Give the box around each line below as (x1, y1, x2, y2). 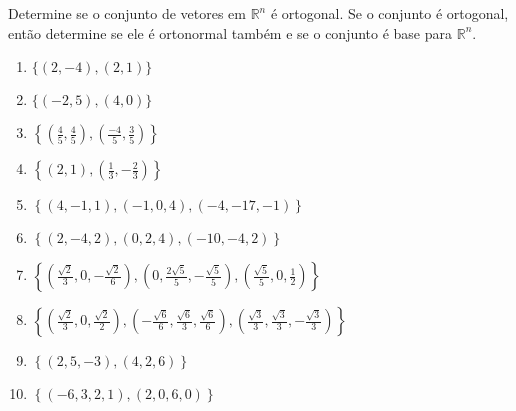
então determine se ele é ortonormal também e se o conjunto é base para (8, 22, 453, 43)
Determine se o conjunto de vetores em (8, 3, 246, 23)
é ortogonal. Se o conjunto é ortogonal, (270, 3, 509, 23)
